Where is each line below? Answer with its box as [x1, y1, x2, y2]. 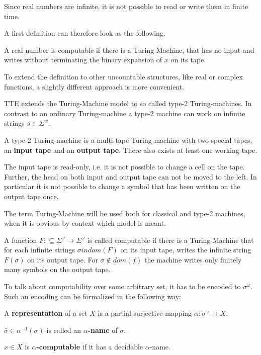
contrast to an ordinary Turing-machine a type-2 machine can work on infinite [4, 108, 245, 118]
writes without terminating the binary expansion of [4, 54, 162, 65]
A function [4, 234, 37, 245]
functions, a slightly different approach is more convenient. [4, 81, 185, 92]
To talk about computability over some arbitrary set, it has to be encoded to [4, 281, 241, 292]
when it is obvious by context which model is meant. [4, 218, 166, 228]
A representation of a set [4, 308, 88, 318]
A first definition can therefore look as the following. [4, 28, 165, 38]
